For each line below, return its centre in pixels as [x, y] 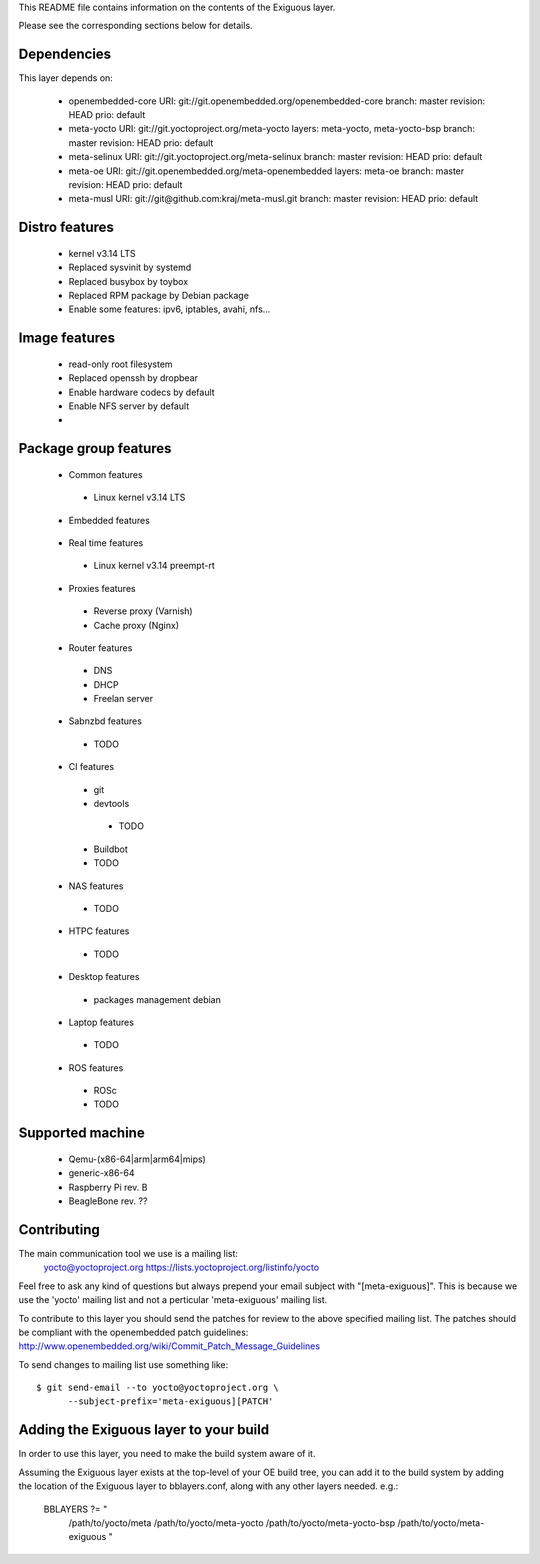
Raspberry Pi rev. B [108, 1187]
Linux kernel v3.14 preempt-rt [154, 566]
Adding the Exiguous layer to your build [144, 1430]
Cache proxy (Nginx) [136, 625]
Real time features [106, 542]
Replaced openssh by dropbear [133, 378]
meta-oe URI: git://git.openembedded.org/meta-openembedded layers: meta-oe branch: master [266, 171]
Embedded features [109, 520]
